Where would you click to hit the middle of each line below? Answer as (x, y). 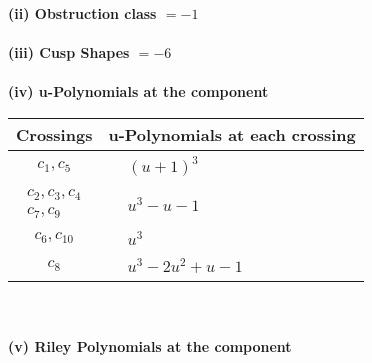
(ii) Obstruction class (82, 13)
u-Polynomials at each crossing (232, 134)
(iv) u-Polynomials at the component (138, 91)
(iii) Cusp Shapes (69, 52)
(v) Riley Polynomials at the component (150, 346)
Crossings (54, 134)
